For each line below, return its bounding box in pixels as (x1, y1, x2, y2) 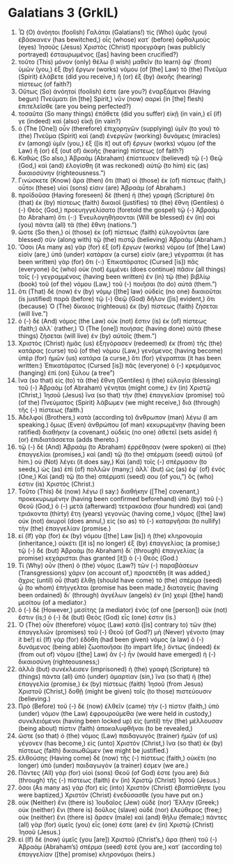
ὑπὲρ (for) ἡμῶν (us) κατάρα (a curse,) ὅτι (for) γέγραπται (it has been (17, 353, 221, 362)
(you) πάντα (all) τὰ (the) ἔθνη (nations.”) (17, 220, 137, 229)
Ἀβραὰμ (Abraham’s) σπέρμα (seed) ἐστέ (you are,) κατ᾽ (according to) (17, 842, 222, 851)
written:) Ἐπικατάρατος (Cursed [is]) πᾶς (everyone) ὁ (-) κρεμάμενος (17, 361, 221, 369)
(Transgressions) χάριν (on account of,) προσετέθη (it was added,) (17, 568, 211, 576)
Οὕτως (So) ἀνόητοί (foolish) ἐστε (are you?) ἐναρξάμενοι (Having (17, 87, 211, 95)
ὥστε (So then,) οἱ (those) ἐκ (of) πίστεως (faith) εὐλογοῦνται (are (17, 228, 210, 236)
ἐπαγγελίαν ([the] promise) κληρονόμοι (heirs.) (17, 850, 155, 858)
